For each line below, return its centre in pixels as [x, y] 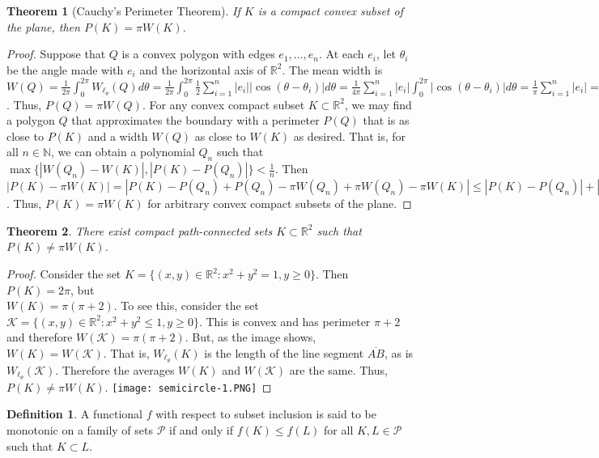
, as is [399, 353]
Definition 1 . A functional [75, 414]
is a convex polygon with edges [198, 54]
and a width [118, 136]
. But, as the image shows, [251, 337]
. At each [341, 54]
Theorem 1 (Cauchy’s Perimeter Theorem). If [123, 11]
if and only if [201, 429]
